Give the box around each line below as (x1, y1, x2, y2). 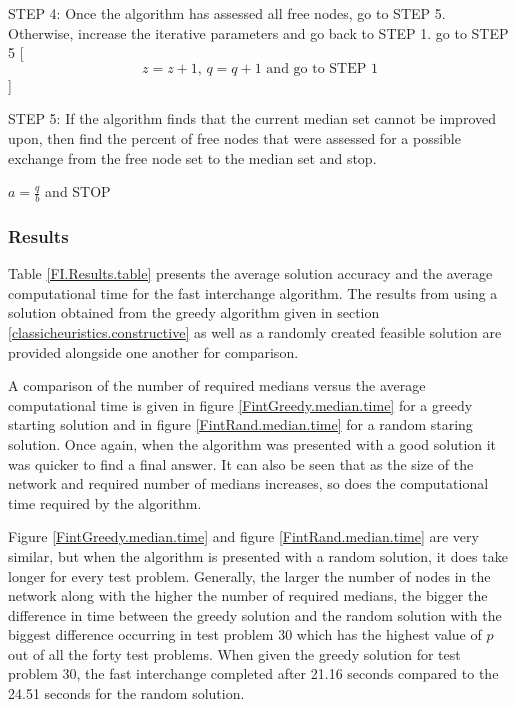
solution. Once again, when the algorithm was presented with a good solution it (8, 433, 497, 454)
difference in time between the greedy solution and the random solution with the (8, 604, 502, 625)
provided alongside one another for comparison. (8, 341, 299, 362)
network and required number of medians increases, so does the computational (8, 473, 489, 494)
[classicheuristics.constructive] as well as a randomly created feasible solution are (8, 321, 502, 342)
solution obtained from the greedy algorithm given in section (8, 302, 380, 323)
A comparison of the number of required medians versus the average (8, 375, 426, 396)
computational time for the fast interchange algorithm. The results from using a (8, 282, 498, 303)
